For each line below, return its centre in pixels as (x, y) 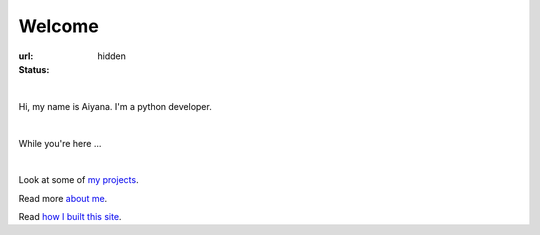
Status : (34, 69)
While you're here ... (60, 143)
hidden (112, 56)
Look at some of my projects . (78, 180)
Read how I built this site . (70, 217)
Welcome (58, 26)
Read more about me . (63, 198)
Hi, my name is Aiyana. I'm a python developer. (115, 106)
